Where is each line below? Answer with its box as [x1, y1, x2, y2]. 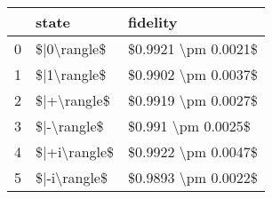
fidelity [128, 12, 178, 32]
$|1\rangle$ [36, 64, 107, 84]
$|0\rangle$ [36, 38, 107, 59]
